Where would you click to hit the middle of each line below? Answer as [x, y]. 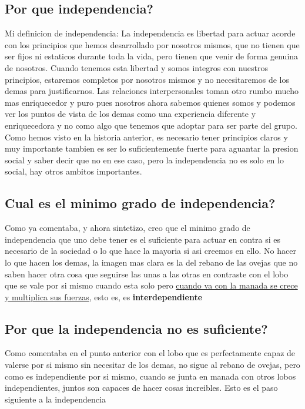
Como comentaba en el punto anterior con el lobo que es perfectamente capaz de [150, 353]
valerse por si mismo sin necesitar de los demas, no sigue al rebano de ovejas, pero [152, 365]
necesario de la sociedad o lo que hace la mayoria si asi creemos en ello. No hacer [150, 251]
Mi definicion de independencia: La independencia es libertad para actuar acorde [150, 33]
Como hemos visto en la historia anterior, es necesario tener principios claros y [146, 137]
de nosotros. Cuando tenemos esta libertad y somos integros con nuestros [137, 67]
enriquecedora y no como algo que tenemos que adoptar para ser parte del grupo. [151, 125]
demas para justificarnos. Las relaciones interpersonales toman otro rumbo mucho [152, 91]
